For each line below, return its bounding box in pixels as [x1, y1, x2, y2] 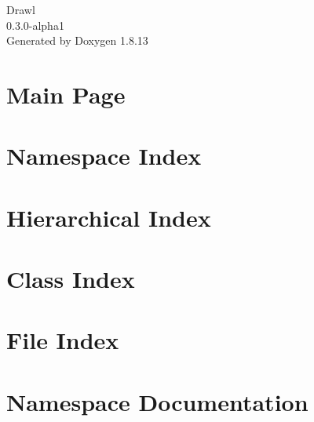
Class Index [6, 263, 135, 295]
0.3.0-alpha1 [6, 16, 64, 33]
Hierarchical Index [6, 201, 211, 233]
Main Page [6, 78, 126, 110]
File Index [6, 324, 119, 356]
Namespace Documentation [6, 385, 309, 417]
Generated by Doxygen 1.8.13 [6, 32, 148, 49]
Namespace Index [6, 140, 202, 172]
